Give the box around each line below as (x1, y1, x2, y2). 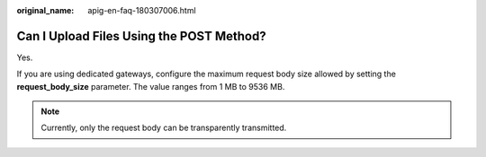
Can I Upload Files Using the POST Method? (16, 28, 266, 44)
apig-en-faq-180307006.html (87, 5, 197, 15)
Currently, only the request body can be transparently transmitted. (40, 122, 287, 134)
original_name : (16, 5, 75, 15)
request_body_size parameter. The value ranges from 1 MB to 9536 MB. (16, 81, 285, 92)
